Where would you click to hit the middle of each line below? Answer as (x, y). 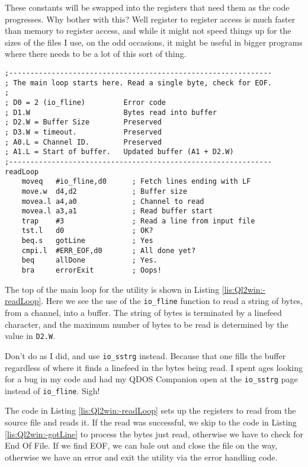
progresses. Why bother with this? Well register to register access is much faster (150, 19)
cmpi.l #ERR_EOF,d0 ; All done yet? (109, 250)
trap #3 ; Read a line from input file (138, 221)
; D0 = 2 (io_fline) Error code (86, 102)
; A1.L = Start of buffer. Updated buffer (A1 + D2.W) (119, 152)
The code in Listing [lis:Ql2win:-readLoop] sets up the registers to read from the (150, 410)
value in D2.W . (30, 336)
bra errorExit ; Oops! (92, 271)
